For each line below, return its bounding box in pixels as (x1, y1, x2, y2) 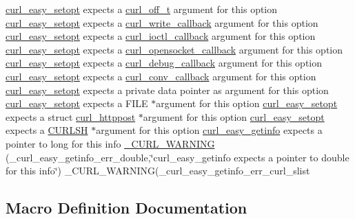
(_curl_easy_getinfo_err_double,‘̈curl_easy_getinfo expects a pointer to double (6, 150, 349, 164)
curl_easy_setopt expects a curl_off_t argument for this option (6, 2, 278, 16)
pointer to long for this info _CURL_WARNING (6, 136, 215, 150)
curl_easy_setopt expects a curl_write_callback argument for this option (6, 15, 318, 30)
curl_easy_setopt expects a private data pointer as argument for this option (6, 82, 329, 97)
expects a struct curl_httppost (6, 109, 136, 124)
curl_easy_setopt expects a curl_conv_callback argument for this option (6, 69, 316, 83)
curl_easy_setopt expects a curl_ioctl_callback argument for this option (6, 29, 316, 43)
